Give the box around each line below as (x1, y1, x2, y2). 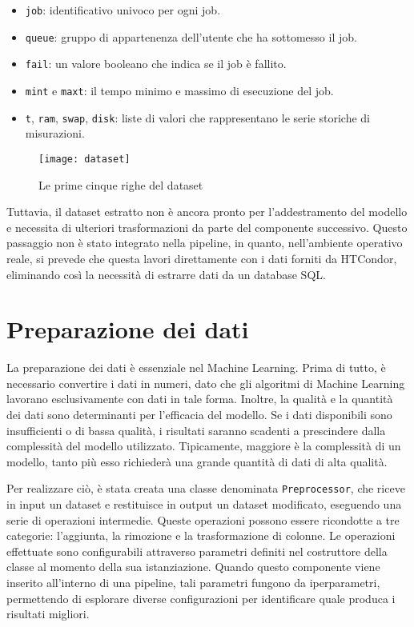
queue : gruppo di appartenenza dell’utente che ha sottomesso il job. (25, 28, 357, 45)
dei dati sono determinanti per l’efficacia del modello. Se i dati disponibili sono (6, 406, 392, 422)
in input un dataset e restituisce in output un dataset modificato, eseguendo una (6, 496, 402, 513)
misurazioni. (25, 125, 85, 142)
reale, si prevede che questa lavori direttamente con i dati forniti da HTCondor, (6, 250, 397, 266)
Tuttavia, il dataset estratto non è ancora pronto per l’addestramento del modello (6, 203, 408, 220)
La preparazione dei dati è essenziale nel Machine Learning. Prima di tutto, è (6, 359, 386, 376)
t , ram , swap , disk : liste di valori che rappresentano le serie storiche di (25, 109, 371, 126)
